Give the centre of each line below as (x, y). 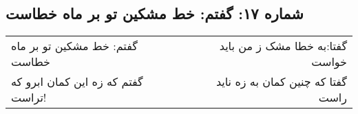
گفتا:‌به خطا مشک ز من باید (283, 46)
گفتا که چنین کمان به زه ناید (281, 82)
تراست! (29, 98)
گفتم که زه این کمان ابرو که (77, 82)
